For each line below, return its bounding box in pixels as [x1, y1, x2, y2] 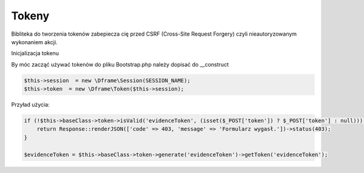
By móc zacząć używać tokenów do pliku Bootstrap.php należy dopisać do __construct [11, 60, 229, 68]
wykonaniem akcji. [11, 38, 58, 45]
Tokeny [11, 9, 50, 22]
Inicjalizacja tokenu [11, 50, 59, 57]
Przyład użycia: [11, 101, 50, 108]
